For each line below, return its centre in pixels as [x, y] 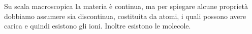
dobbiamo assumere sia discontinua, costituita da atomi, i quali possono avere [125, 16]
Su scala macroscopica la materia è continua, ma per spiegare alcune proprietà [126, 6]
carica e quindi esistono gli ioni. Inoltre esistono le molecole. [98, 26]
